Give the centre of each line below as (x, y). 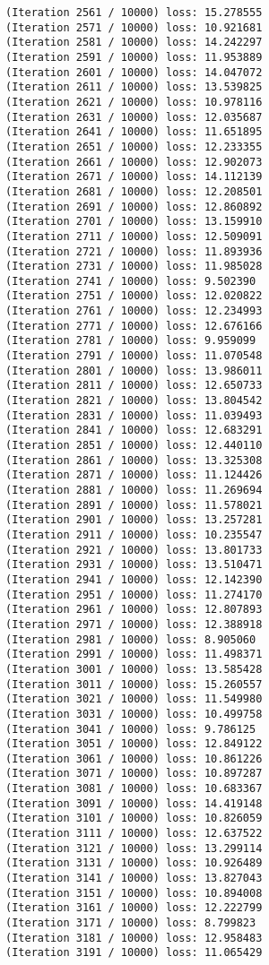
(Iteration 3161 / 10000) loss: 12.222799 (134, 908)
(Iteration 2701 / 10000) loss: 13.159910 (134, 222)
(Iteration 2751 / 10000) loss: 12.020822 (134, 296)
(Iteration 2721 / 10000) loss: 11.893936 (134, 251)
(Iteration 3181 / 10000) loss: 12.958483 (134, 938)
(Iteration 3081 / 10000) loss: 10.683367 (134, 789)
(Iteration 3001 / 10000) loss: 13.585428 (134, 669)
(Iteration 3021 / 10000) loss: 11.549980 (134, 699)
